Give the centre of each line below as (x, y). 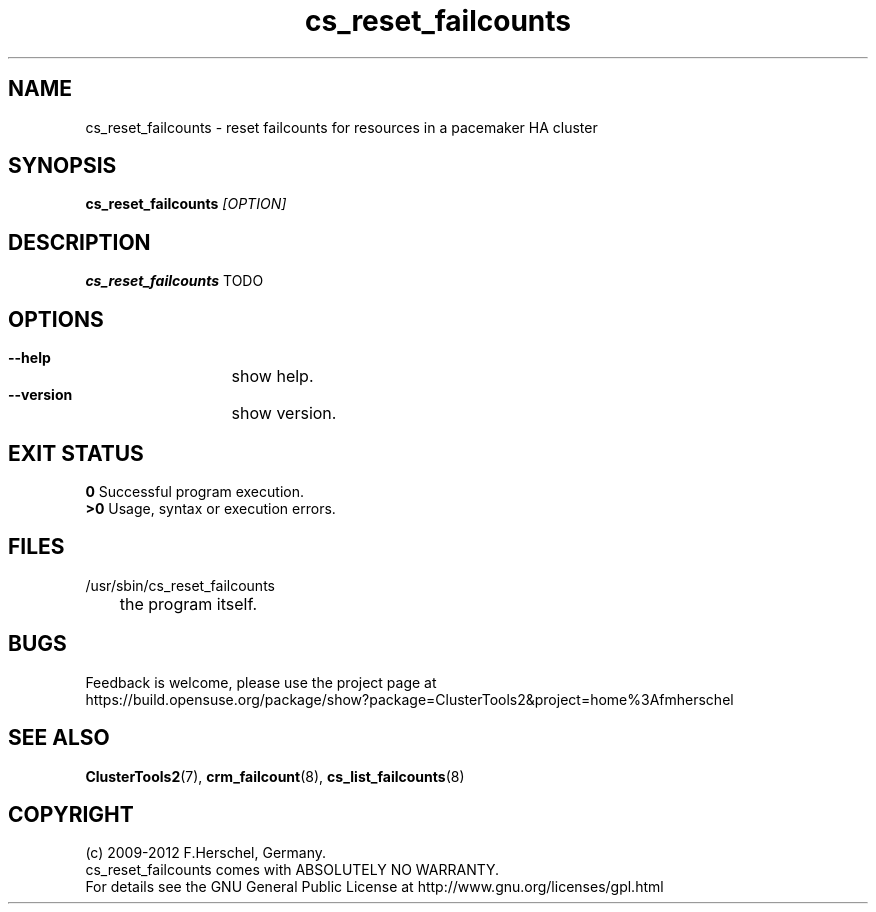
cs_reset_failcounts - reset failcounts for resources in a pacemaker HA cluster (341, 127)
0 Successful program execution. (194, 491)
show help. (272, 376)
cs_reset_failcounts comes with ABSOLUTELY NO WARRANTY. (292, 870)
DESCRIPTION (79, 242)
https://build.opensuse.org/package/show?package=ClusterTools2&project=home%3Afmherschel (409, 699)
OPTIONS (56, 319)
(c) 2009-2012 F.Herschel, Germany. (206, 853)
